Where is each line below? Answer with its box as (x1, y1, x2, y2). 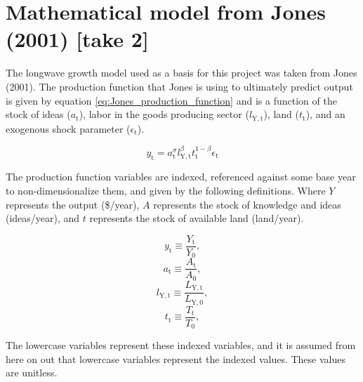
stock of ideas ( (6, 107, 71, 121)
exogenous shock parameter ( (6, 121, 131, 136)
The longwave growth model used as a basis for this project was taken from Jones (6, 65, 357, 80)
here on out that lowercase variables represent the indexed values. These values (6, 351, 345, 366)
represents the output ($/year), (6, 197, 140, 211)
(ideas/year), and (6, 211, 80, 225)
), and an (305, 107, 345, 121)
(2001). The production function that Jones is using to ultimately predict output (6, 79, 353, 93)
